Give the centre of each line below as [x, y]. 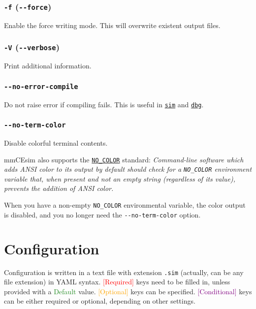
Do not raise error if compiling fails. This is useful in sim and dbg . [104, 104]
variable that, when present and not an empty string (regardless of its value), [120, 178]
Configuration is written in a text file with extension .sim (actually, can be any [124, 272]
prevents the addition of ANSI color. [59, 188]
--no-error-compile [41, 86]
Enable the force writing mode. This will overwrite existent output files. [112, 25]
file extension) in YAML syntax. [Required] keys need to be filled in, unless [117, 282]
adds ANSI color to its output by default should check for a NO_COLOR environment [128, 169]
